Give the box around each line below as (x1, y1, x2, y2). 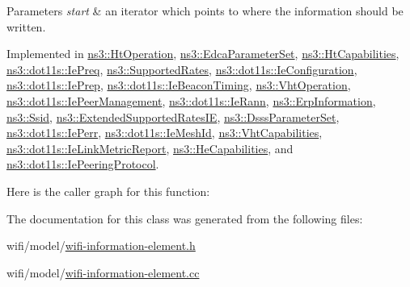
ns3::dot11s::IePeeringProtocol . (6, 156, 159, 173)
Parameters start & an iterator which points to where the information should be (6, 2, 404, 19)
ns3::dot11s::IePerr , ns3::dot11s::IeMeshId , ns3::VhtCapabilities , (6, 124, 323, 141)
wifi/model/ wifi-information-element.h (6, 237, 196, 254)
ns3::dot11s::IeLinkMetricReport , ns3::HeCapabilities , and (6, 139, 294, 156)
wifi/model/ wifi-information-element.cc (6, 264, 200, 281)
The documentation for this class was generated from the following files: (6, 210, 363, 227)
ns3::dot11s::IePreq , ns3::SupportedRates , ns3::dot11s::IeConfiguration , (6, 60, 357, 77)
